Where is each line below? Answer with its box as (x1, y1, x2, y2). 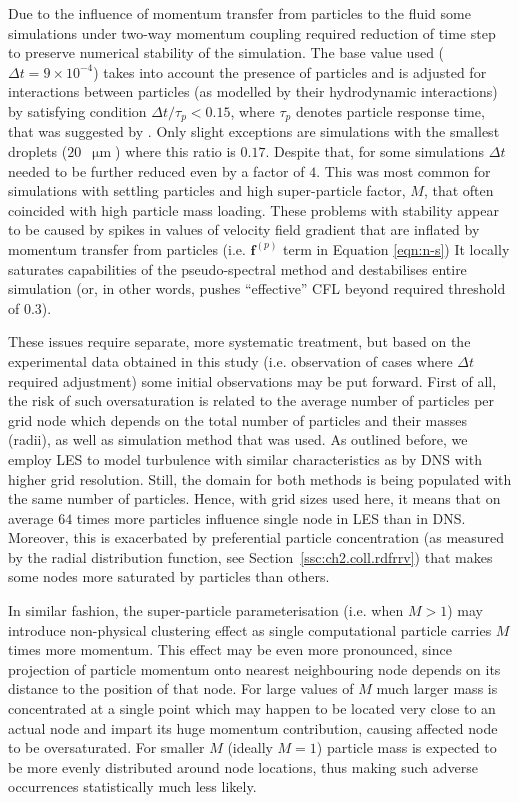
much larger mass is (376, 678, 498, 699)
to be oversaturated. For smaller (8, 737, 205, 758)
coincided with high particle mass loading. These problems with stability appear (8, 199, 499, 220)
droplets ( (8, 141, 68, 162)
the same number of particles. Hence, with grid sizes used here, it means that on (8, 488, 501, 509)
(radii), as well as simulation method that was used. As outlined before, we (8, 429, 468, 450)
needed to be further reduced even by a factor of (8, 160, 305, 181)
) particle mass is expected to (316, 737, 497, 758)
